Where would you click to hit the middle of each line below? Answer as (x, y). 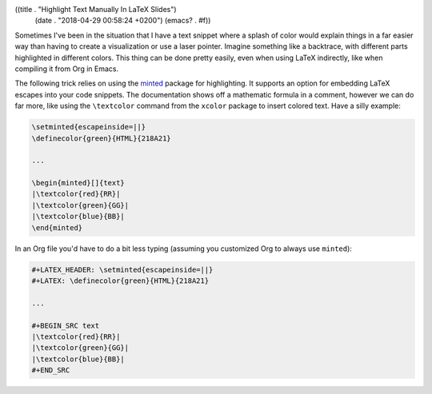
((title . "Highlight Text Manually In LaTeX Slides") (96, 9)
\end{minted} (57, 227)
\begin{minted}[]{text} (78, 183)
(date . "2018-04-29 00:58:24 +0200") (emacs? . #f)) (123, 21)
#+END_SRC (51, 370)
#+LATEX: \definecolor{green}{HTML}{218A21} (120, 281)
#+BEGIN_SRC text (66, 325)
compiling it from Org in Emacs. (67, 69)
